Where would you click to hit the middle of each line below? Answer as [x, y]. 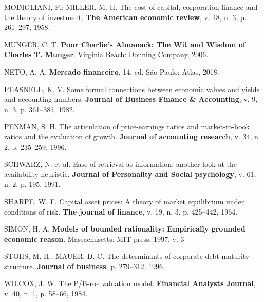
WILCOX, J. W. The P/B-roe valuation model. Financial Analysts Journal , [130, 283]
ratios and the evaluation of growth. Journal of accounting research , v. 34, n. [132, 136]
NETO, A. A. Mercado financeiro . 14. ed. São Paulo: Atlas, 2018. [112, 71]
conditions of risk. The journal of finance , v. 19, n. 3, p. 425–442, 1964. [121, 211]
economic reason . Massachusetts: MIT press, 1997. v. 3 [94, 238]
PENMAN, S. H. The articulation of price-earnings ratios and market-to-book [127, 126]
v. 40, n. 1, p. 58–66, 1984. [46, 294]
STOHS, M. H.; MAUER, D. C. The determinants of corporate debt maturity [127, 256]
